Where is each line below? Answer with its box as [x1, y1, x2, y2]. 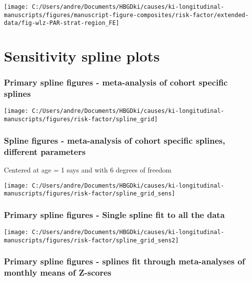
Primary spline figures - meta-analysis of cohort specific [4, 76, 228, 88]
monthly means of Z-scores [4, 266, 111, 279]
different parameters [4, 145, 86, 157]
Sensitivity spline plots [4, 46, 160, 66]
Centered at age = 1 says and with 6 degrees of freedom [4, 164, 171, 174]
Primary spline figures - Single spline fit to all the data [4, 208, 225, 220]
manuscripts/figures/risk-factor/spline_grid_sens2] [4, 237, 179, 244]
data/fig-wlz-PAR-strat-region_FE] [4, 20, 120, 27]
